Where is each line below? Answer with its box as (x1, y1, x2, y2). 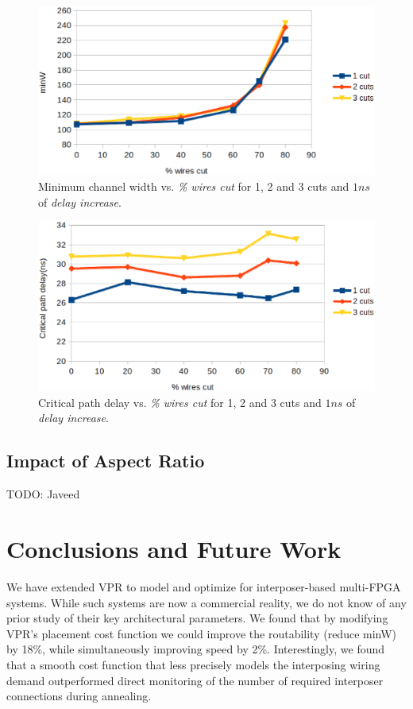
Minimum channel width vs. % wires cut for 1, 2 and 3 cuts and (38, 178, 349, 194)
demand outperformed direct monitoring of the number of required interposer (6, 672, 384, 688)
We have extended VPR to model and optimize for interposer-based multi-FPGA (6, 578, 401, 595)
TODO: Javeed (6, 486, 80, 502)
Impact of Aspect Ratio (6, 448, 205, 473)
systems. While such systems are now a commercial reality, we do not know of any (6, 594, 407, 610)
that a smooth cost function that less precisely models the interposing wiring (6, 656, 380, 672)
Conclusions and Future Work (6, 533, 342, 565)
